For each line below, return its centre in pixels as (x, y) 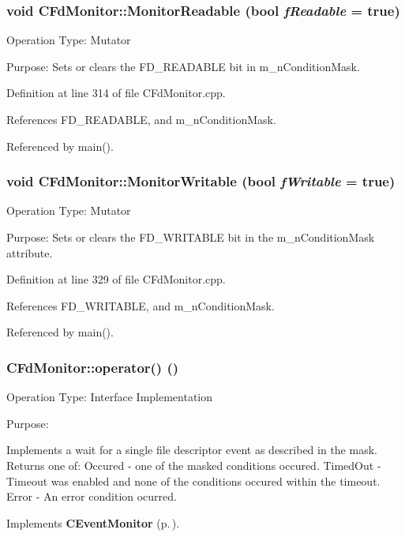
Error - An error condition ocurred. (92, 496)
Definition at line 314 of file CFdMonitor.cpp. (116, 93)
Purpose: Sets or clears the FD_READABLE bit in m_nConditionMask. (183, 66)
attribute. (30, 252)
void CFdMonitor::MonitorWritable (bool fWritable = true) (201, 181)
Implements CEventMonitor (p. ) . (93, 522)
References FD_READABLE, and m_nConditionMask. (141, 119)
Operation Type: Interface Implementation (110, 397)
